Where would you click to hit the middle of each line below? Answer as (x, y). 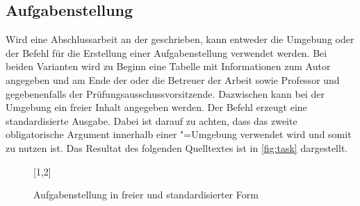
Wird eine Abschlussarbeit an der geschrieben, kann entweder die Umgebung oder (180, 39)
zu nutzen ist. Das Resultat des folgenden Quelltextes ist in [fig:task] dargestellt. (177, 147)
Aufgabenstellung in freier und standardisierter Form (146, 195)
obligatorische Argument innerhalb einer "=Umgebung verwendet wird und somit (179, 134)
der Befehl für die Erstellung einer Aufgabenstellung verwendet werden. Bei (166, 52)
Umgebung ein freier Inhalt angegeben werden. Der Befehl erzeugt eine (156, 107)
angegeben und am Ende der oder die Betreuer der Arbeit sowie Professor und (173, 79)
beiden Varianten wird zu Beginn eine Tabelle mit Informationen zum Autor (168, 66)
